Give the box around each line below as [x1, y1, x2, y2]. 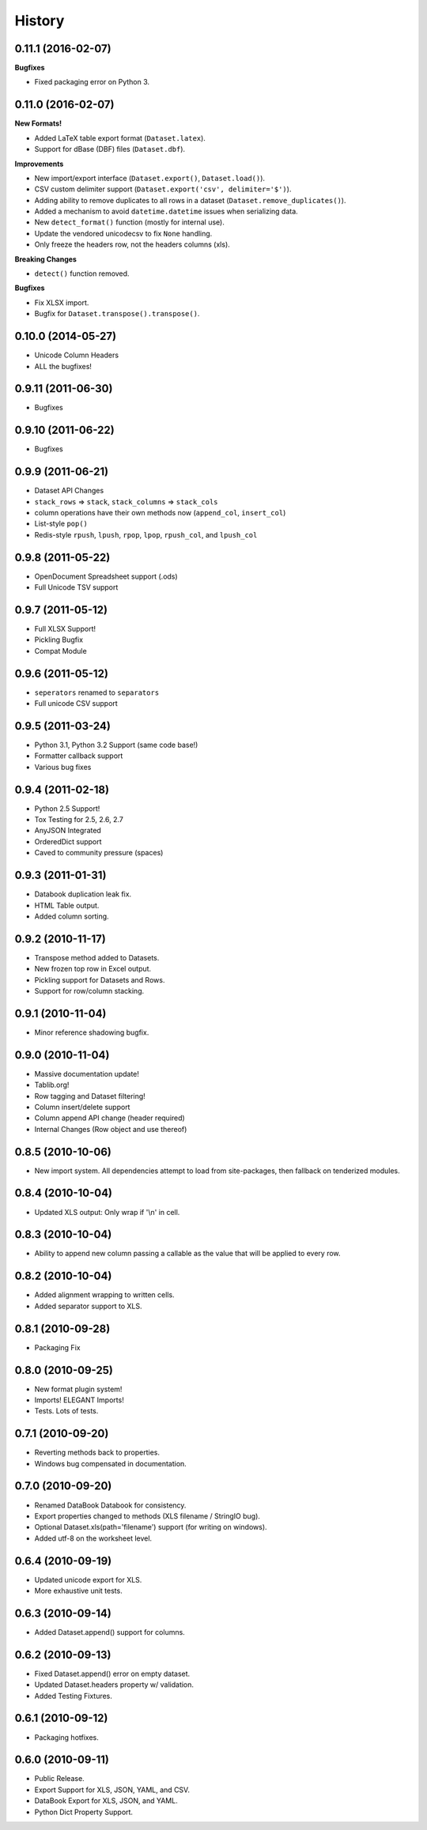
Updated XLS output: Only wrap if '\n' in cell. [34, 1207, 180, 1217]
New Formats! [14, 119, 62, 128]
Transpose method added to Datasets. [34, 953, 160, 962]
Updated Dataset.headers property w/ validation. [34, 1680, 194, 1689]
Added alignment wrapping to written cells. [34, 1290, 175, 1300]
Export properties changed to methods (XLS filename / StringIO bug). [34, 1511, 261, 1521]
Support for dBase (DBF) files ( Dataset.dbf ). [34, 145, 186, 154]
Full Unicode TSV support [34, 583, 119, 592]
